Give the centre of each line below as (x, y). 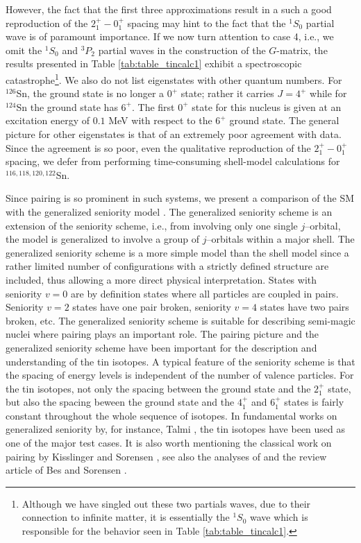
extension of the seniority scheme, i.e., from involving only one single (152, 225)
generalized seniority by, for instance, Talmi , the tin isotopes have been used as (176, 429)
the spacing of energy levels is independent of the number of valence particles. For (180, 375)
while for (328, 93)
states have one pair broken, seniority (152, 307)
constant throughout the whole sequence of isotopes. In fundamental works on (171, 415)
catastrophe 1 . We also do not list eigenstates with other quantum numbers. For (174, 78)
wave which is (279, 517)
